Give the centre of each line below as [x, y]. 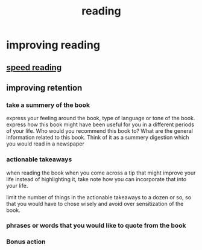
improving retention [44, 88]
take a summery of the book [48, 105]
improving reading [53, 45]
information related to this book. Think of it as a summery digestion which [98, 138]
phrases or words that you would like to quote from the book [96, 226]
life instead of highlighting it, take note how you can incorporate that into [96, 179]
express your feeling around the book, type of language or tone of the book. [101, 118]
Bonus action [26, 242]
